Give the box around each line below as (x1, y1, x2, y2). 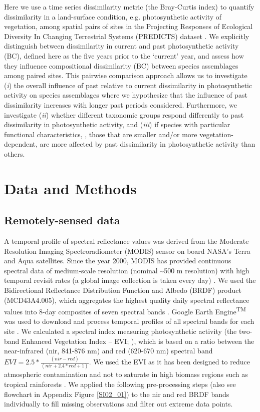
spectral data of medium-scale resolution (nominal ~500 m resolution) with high (4, 265, 249, 275)
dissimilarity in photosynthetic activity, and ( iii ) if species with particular (4, 119, 230, 130)
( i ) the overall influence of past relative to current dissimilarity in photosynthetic (4, 80, 252, 90)
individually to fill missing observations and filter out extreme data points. (4, 398, 233, 409)
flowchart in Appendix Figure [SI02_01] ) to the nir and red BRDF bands (4, 388, 229, 399)
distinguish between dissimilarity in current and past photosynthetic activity (4, 41, 239, 51)
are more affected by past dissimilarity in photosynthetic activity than (40, 139, 255, 149)
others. (4, 148, 25, 159)
